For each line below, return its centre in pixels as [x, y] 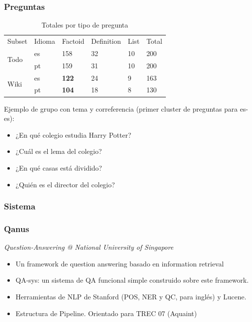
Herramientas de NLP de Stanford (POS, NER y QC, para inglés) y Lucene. [131, 296]
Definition [106, 41]
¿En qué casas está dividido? [59, 167]
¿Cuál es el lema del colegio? [59, 151]
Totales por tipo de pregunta [85, 25]
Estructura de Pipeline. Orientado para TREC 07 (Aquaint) [106, 313]
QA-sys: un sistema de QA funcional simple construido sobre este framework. [132, 280]
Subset [17, 41]
